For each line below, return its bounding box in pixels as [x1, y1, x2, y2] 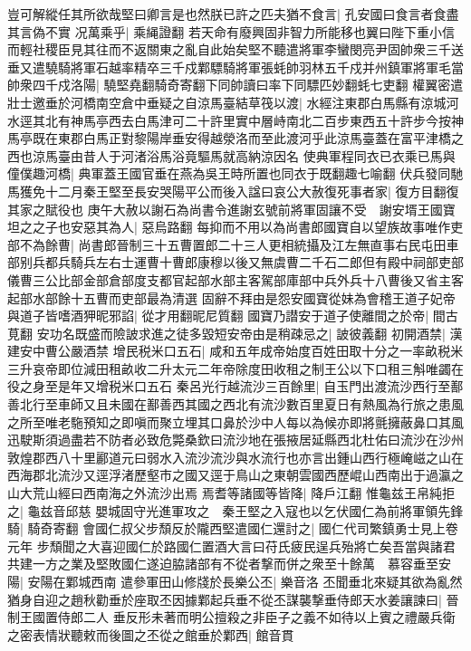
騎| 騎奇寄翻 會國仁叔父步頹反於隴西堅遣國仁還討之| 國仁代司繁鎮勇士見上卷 [7, 519, 458, 538]
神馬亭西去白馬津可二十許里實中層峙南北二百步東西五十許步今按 [70, 110, 451, 129]
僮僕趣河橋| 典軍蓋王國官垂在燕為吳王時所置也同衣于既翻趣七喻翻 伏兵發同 [7, 164, 451, 183]
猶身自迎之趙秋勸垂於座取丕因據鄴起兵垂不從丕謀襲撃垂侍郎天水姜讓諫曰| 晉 [7, 589, 459, 608]
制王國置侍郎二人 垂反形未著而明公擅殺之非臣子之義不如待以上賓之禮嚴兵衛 [7, 608, 456, 627]
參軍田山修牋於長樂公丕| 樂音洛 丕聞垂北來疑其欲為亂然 [133, 572, 463, 590]
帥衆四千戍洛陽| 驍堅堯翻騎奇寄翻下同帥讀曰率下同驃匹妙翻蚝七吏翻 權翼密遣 [7, 75, 464, 94]
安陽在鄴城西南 [27, 572, 117, 590]
